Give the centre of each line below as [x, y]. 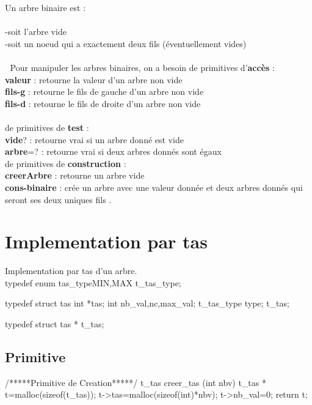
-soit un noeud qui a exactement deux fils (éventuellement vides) [126, 43]
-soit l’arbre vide [36, 32]
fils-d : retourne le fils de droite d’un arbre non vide [103, 103]
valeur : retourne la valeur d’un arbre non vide [94, 79]
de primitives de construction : [66, 163]
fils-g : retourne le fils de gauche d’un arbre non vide [104, 91]
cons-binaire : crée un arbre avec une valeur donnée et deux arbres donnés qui [154, 187]
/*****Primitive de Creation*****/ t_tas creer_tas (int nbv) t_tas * [136, 382]
